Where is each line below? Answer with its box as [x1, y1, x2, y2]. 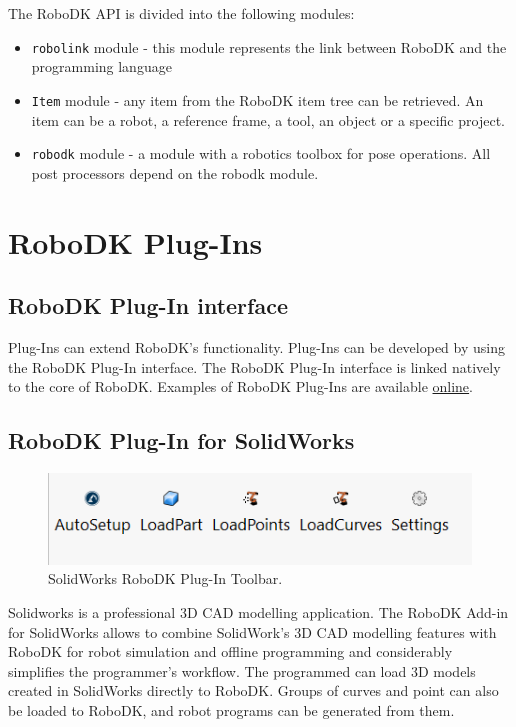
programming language [31, 56, 172, 77]
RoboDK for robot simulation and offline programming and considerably [8, 641, 453, 662]
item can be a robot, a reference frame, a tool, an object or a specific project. [31, 109, 505, 130]
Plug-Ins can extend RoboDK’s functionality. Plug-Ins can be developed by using [8, 336, 505, 357]
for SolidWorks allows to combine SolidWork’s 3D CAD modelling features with [8, 621, 497, 642]
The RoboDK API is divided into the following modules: [8, 3, 355, 23]
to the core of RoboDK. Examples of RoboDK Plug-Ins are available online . [8, 376, 473, 397]
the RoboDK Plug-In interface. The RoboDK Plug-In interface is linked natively [8, 356, 501, 377]
